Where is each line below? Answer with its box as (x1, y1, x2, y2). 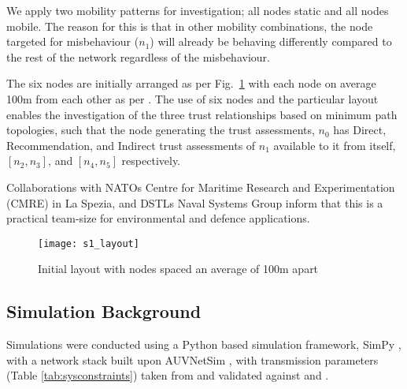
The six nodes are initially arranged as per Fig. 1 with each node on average (6, 75, 376, 92)
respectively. (121, 152, 181, 169)
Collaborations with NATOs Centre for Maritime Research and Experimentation (6, 178, 395, 195)
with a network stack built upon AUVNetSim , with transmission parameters (6, 351, 379, 368)
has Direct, (333, 122, 387, 138)
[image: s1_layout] (38, 238, 139, 249)
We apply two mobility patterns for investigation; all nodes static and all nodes (6, 2, 389, 18)
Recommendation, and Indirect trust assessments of (6, 137, 256, 153)
